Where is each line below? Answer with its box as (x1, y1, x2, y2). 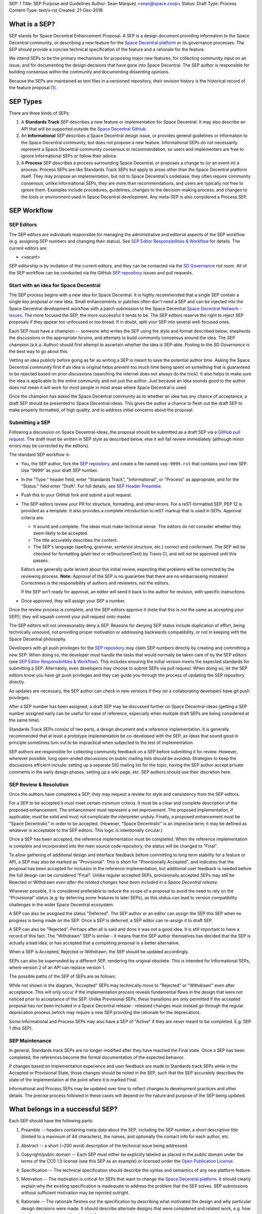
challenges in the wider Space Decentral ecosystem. (9, 901, 115, 908)
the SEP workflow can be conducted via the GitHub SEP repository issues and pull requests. (9, 270, 194, 275)
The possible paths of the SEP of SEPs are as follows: (9, 974, 116, 979)
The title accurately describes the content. (33, 537, 118, 543)
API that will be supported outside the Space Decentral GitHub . (21, 126, 147, 132)
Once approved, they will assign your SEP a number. (21, 598, 126, 604)
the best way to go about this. (9, 349, 69, 354)
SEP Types (9, 97, 42, 105)
